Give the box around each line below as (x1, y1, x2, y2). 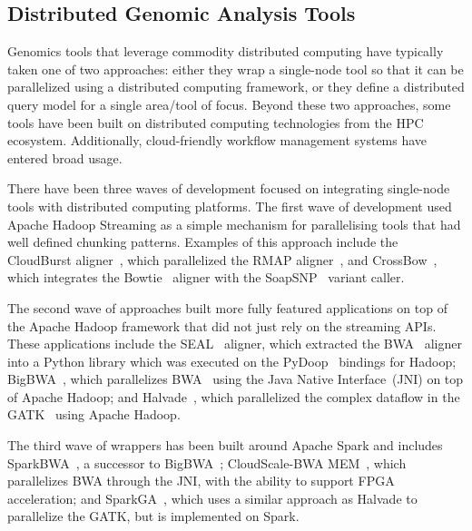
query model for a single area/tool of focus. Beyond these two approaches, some (7, 94, 451, 113)
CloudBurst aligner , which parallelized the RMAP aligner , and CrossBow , (7, 250, 438, 269)
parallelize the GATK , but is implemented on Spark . (7, 506, 300, 526)
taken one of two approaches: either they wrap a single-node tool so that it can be (7, 59, 464, 78)
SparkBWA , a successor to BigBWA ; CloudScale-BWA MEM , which (7, 453, 407, 472)
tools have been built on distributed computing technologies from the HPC (7, 113, 424, 132)
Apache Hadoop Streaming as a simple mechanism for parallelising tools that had (7, 214, 461, 233)
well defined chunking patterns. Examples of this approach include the (7, 232, 398, 251)
